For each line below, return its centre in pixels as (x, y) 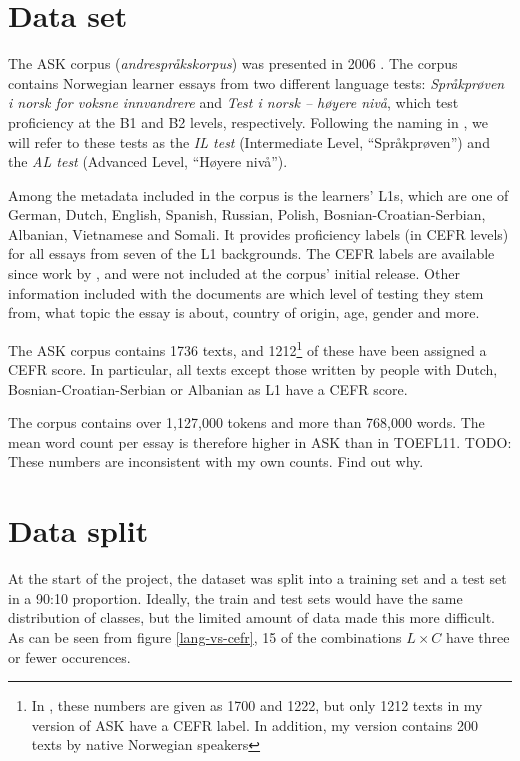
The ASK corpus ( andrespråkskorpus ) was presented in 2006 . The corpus (233, 63)
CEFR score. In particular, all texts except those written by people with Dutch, (253, 369)
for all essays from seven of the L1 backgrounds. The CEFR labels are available (251, 253)
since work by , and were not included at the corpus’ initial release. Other (234, 273)
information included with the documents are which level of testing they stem (246, 292)
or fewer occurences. (69, 656)
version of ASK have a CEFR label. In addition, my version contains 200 (254, 724)
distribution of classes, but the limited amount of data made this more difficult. (251, 617)
